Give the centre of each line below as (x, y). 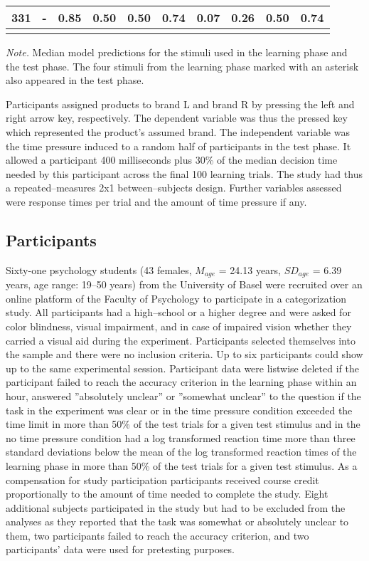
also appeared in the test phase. (75, 80)
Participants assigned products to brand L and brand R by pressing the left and (180, 104)
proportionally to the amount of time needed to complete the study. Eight (167, 494)
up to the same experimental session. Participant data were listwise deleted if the (182, 368)
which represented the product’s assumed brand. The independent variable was (178, 131)
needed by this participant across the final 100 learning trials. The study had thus (184, 173)
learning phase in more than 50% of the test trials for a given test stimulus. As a (182, 465)
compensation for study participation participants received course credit (162, 479)
